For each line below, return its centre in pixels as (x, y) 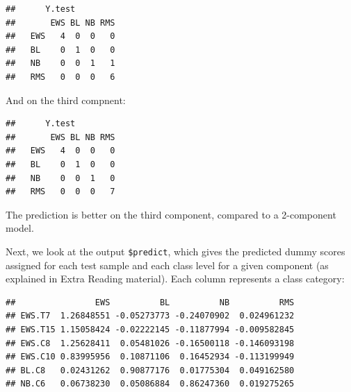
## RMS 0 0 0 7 (60, 192)
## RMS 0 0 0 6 (60, 77)
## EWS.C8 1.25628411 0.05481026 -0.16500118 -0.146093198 (150, 343)
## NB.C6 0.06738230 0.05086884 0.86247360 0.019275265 (150, 384)
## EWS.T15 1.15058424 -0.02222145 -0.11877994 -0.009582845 (150, 329)
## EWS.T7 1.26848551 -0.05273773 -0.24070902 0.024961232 (150, 316)
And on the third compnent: (66, 100)
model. (20, 228)
